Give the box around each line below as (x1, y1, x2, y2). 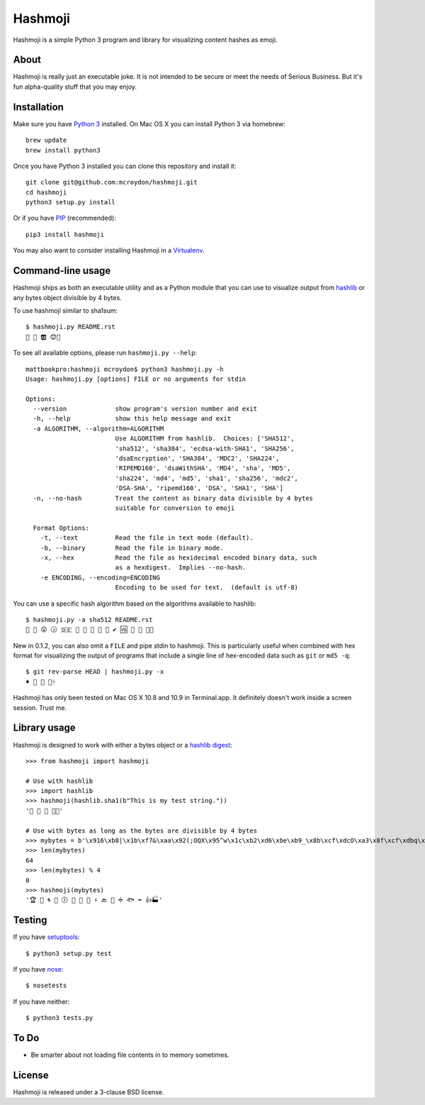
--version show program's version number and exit (33, 405, 258, 413)
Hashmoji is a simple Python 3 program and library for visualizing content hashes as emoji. (13, 35, 278, 44)
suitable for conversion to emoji (115, 504, 235, 512)
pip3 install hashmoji (25, 231, 105, 238)
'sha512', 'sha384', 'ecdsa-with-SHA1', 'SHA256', (115, 444, 295, 452)
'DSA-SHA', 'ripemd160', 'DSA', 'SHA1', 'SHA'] (115, 484, 283, 492)
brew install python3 (25, 146, 101, 154)
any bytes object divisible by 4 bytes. (13, 293, 122, 301)
